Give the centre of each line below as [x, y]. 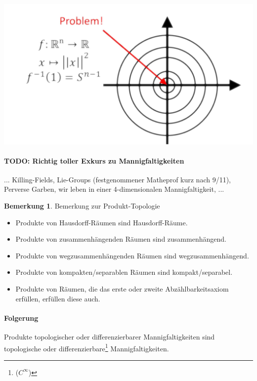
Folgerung [21, 317]
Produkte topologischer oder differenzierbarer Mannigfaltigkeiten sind [109, 337]
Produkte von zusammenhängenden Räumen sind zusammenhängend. [121, 239]
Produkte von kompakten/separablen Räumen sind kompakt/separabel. [124, 272]
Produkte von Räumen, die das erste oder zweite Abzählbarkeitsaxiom [122, 289]
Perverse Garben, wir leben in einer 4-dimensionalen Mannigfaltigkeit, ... [114, 189]
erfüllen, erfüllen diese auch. [58, 298]
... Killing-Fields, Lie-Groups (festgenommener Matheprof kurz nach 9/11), [118, 179]
